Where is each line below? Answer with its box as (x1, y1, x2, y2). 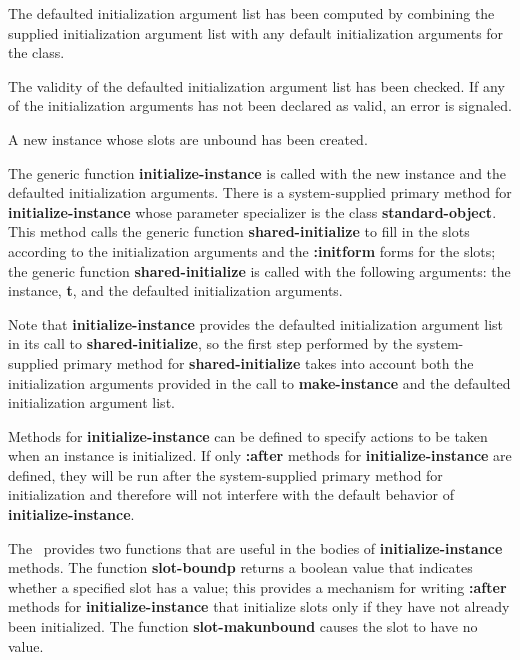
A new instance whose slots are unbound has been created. (8, 128, 368, 149)
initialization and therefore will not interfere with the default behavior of (8, 484, 454, 505)
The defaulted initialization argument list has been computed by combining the (8, 3, 495, 23)
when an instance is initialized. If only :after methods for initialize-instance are (8, 445, 512, 466)
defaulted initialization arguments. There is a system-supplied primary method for (8, 182, 512, 203)
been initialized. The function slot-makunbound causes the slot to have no (8, 616, 478, 637)
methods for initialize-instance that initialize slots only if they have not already (8, 596, 510, 617)
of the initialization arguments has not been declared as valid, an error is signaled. (8, 95, 512, 116)
